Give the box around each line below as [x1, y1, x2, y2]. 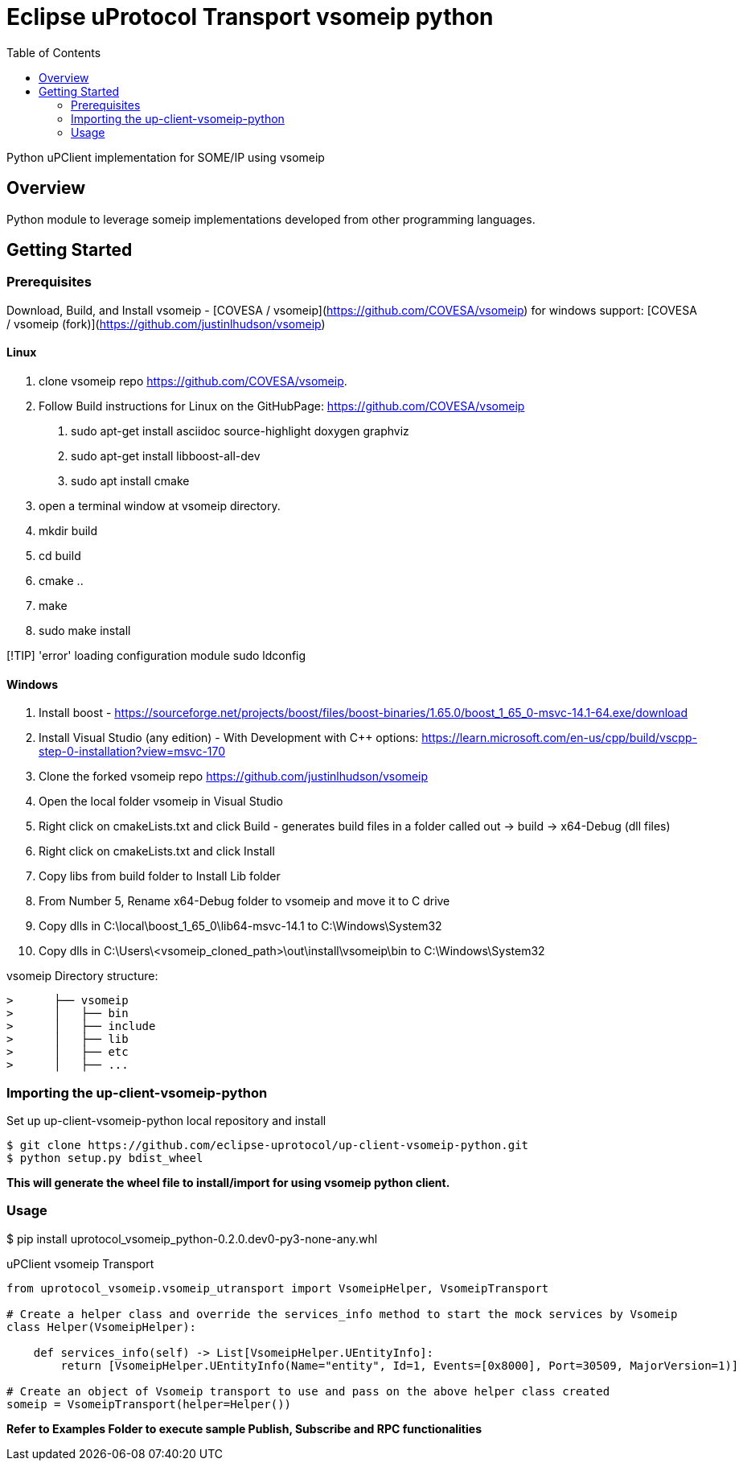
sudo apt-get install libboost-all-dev [71, 449, 261, 464]
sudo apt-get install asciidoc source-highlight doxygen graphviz [71, 424, 409, 439]
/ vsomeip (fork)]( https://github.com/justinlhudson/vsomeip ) [6, 316, 326, 331]
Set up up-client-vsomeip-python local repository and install [6, 1114, 326, 1127]
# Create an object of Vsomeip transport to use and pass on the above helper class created [6, 1384, 610, 1398]
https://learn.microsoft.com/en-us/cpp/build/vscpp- [421, 731, 697, 745]
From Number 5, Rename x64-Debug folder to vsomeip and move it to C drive [39, 894, 450, 909]
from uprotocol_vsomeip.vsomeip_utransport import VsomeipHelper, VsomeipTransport [6, 1281, 549, 1295]
